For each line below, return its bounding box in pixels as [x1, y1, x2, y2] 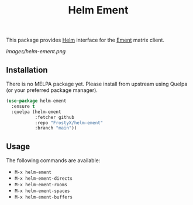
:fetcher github [35, 114, 75, 120]
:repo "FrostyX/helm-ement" [35, 119, 104, 126]
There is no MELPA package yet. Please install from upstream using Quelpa [6, 80, 188, 87]
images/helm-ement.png [6, 48, 66, 55]
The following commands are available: [6, 157, 101, 164]
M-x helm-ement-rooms [14, 182, 67, 188]
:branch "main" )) [35, 125, 77, 131]
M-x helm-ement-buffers [14, 194, 73, 200]
